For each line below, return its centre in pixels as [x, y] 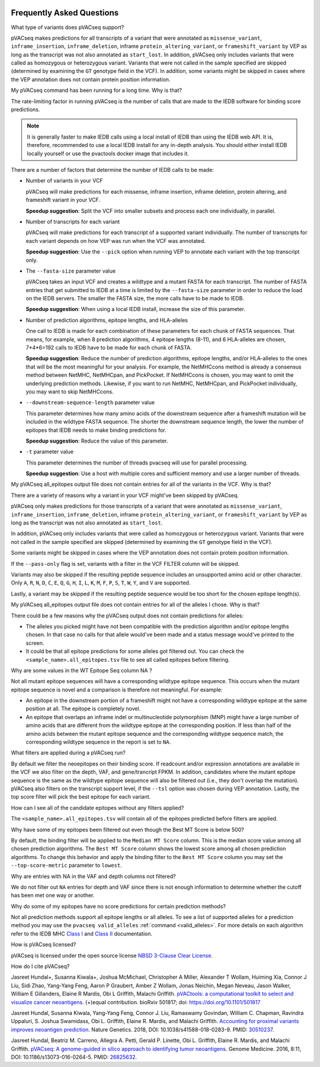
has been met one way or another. [53, 895]
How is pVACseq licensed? [44, 944]
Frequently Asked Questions [65, 13]
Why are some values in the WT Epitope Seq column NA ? [81, 670]
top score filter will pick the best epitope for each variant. [81, 797]
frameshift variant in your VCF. [63, 200]
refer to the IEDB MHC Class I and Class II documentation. [82, 934]
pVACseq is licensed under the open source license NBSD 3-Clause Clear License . [112, 955]
